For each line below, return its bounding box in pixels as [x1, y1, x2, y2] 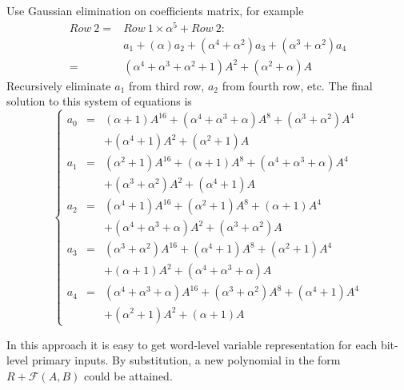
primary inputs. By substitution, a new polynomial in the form [31, 352, 341, 368]
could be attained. [83, 367, 173, 384]
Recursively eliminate [6, 77, 111, 94]
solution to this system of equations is [6, 93, 192, 109]
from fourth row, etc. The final [222, 77, 373, 94]
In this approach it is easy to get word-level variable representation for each [6, 336, 378, 352]
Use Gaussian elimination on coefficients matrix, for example [6, 2, 304, 18]
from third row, [129, 77, 205, 94]
